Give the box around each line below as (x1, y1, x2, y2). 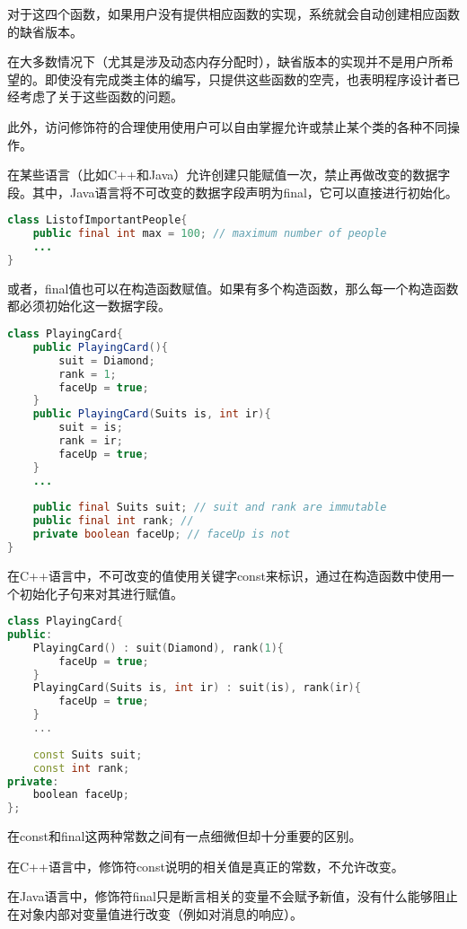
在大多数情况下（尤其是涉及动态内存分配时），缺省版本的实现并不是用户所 (7, 52, 441, 71)
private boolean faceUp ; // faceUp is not (32, 528, 291, 541)
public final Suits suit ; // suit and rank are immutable (32, 501, 387, 514)
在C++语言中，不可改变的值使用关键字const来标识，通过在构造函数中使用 (7, 565, 442, 584)
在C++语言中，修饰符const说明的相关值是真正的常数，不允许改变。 (7, 856, 404, 875)
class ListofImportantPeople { (7, 214, 188, 227)
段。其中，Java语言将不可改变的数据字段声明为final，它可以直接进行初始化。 (7, 182, 458, 201)
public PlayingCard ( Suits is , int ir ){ (32, 408, 271, 421)
